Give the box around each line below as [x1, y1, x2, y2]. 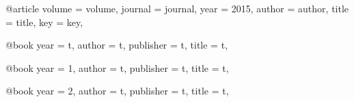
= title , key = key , [5, 14, 83, 29]
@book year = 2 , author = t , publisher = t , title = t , [5, 84, 229, 98]
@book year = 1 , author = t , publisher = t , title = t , [5, 60, 229, 75]
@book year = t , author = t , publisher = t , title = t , [5, 38, 228, 52]
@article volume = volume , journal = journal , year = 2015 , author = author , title [5, 1, 349, 15]
